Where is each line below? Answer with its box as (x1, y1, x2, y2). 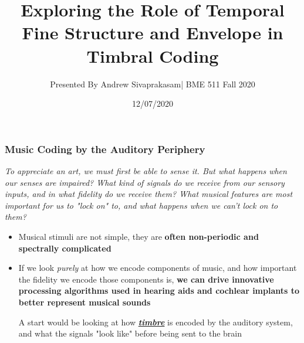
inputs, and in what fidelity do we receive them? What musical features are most (5, 188, 293, 200)
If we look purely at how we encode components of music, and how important (18, 262, 297, 274)
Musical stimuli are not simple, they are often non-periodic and (18, 230, 259, 242)
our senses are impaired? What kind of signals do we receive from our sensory (5, 176, 285, 188)
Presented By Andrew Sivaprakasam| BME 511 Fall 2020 (50, 77, 255, 90)
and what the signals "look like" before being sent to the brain (18, 327, 242, 339)
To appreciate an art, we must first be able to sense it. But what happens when (5, 164, 287, 176)
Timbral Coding (86, 43, 219, 67)
